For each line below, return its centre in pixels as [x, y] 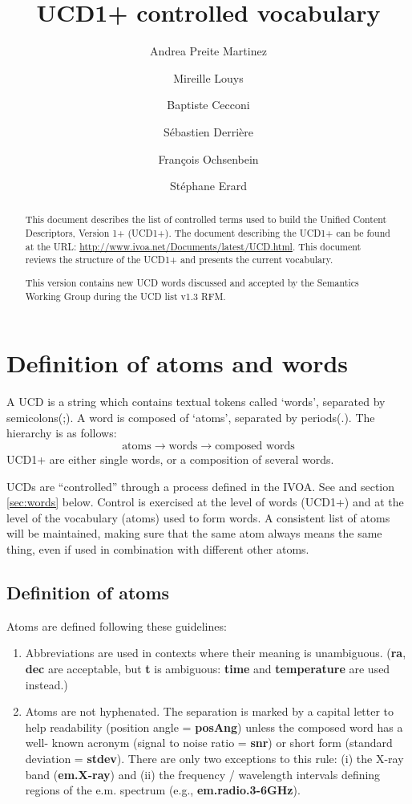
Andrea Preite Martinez [208, 51]
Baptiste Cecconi [208, 105]
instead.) [46, 684]
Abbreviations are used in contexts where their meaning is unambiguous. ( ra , [216, 653]
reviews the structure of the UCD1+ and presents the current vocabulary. [179, 260]
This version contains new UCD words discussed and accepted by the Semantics [192, 282]
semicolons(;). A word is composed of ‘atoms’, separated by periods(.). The [191, 417]
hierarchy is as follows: [62, 433]
